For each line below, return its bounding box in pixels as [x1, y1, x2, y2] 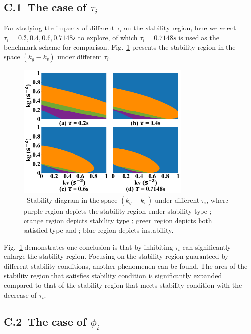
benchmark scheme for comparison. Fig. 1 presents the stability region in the [4, 42, 236, 52]
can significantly [182, 241, 231, 251]
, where [206, 195, 228, 205]
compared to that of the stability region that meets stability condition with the [4, 280, 242, 290]
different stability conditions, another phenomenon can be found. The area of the [4, 260, 248, 271]
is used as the [178, 32, 219, 42]
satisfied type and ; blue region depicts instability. [24, 225, 174, 235]
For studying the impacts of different [4, 23, 115, 33]
